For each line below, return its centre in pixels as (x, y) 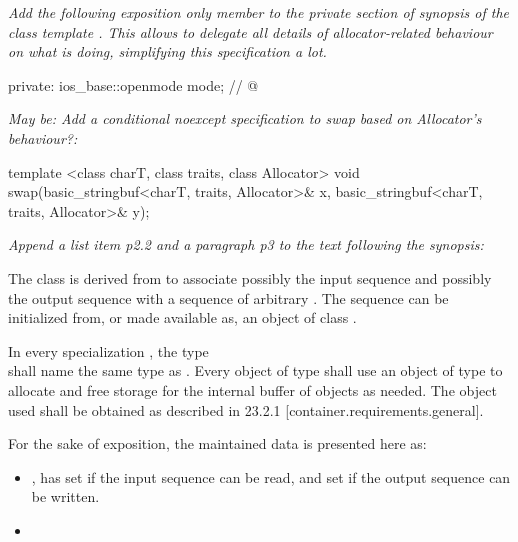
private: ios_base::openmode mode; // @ (133, 84)
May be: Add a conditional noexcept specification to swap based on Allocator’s (245, 118)
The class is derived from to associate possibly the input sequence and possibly (250, 277)
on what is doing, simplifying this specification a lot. (167, 51)
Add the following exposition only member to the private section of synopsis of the (259, 12)
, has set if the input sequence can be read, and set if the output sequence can (271, 476)
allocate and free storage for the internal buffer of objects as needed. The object (252, 389)
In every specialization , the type (108, 350)
